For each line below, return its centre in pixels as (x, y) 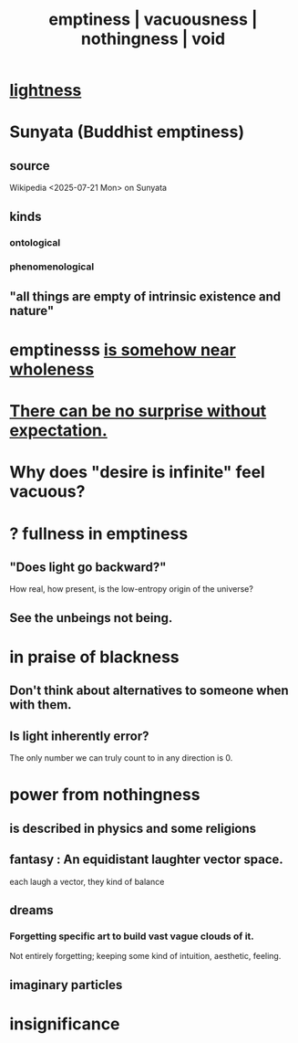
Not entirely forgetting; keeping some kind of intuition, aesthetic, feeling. (145, 956)
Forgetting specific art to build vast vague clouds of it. (132, 936)
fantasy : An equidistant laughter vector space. (147, 860)
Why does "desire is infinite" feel (138, 473)
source (30, 166)
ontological (35, 242)
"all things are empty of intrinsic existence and (145, 296)
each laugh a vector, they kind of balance (87, 881)
